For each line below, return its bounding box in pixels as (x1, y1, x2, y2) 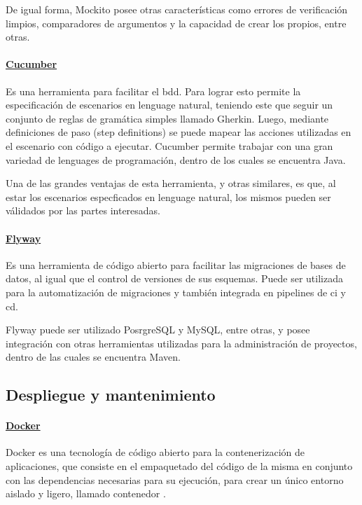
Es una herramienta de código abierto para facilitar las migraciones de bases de (6, 257, 346, 272)
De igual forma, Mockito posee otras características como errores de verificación (6, 2, 348, 16)
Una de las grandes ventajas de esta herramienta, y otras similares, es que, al (6, 176, 336, 191)
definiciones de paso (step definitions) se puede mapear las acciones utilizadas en (6, 125, 351, 139)
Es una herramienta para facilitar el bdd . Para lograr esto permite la (6, 83, 301, 98)
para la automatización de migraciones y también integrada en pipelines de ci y (6, 284, 346, 299)
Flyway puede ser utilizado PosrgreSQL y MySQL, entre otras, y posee (6, 322, 310, 337)
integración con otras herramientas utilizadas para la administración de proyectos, (6, 335, 357, 350)
